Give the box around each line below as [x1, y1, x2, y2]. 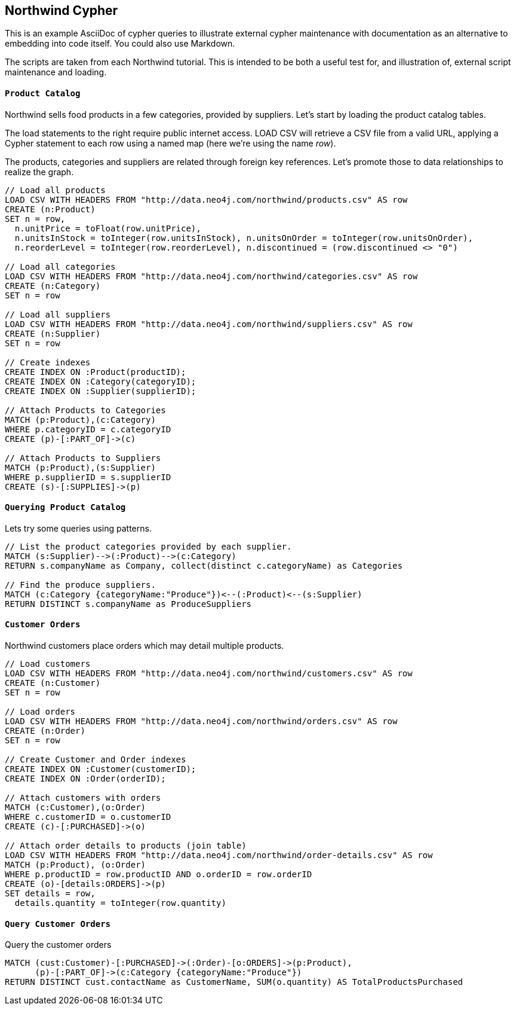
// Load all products [5, 185, 106, 195]
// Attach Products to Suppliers [5, 453, 161, 463]
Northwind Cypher [5, 3, 118, 18]
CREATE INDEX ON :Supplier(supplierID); [5, 386, 196, 396]
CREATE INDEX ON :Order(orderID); [5, 774, 166, 784]
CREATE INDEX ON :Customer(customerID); [5, 764, 196, 774]
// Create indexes [5, 357, 91, 367]
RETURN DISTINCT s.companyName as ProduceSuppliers [5, 599, 252, 609]
